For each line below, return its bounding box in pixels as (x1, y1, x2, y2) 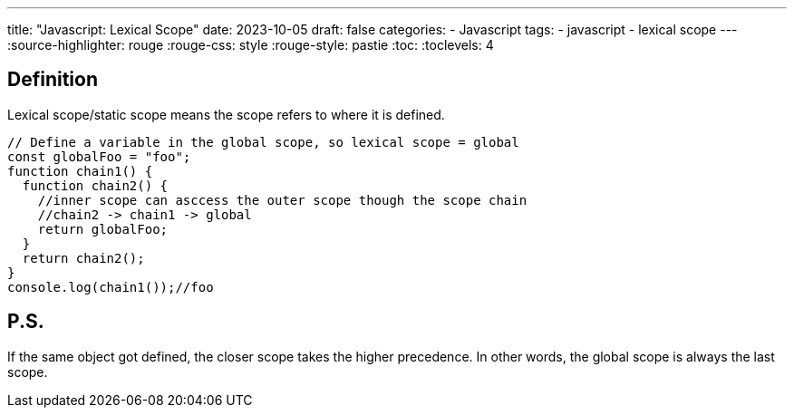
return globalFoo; (37, 221, 169, 236)
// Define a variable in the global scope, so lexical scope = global (7, 134, 519, 150)
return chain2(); (22, 250, 145, 265)
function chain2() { (22, 178, 169, 193)
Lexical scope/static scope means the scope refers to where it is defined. (7, 106, 445, 122)
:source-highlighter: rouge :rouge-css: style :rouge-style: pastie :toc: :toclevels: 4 (7, 37, 494, 53)
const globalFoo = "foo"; (7, 149, 191, 164)
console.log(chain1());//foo (7, 279, 214, 294)
